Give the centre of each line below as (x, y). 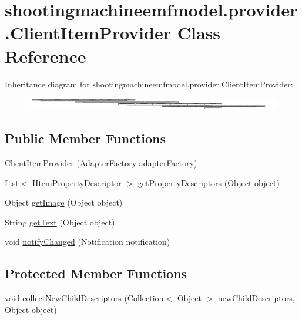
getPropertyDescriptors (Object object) (209, 182)
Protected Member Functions (96, 273)
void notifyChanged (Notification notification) (88, 242)
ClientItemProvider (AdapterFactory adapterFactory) (101, 163)
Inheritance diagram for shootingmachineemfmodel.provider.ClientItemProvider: (149, 84)
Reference (46, 55)
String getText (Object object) (60, 222)
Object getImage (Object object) (64, 202)
